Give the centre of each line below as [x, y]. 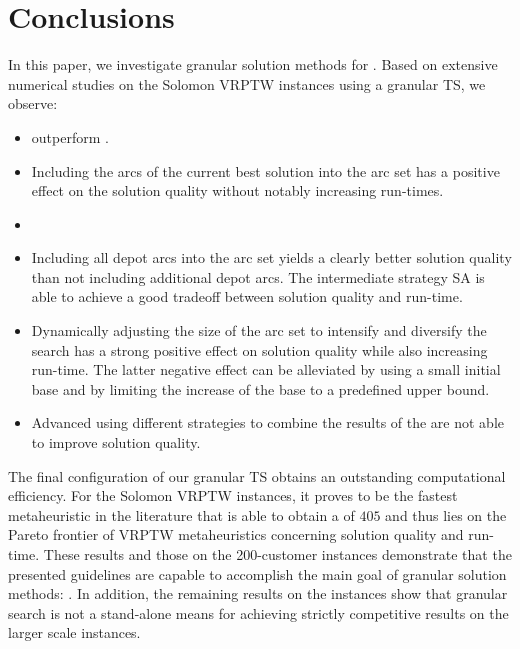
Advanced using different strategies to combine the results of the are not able [268, 422]
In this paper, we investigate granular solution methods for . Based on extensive [253, 64]
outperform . [70, 136]
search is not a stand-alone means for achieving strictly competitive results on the [258, 612]
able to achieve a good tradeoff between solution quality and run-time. [247, 296]
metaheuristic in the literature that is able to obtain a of [181, 514]
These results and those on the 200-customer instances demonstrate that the [277, 554]
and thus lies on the [446, 514]
